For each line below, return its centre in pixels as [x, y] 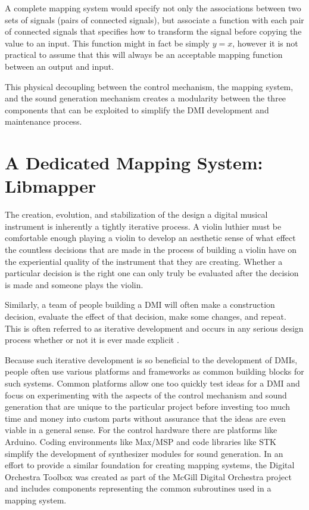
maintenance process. [43, 121]
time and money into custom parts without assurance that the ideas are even [145, 418]
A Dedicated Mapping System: [134, 163]
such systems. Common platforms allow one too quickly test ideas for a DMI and [152, 383]
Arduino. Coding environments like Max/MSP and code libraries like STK [141, 441]
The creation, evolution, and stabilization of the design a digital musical [136, 214]
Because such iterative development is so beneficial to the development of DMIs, [151, 359]
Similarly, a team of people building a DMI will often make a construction [140, 305]
